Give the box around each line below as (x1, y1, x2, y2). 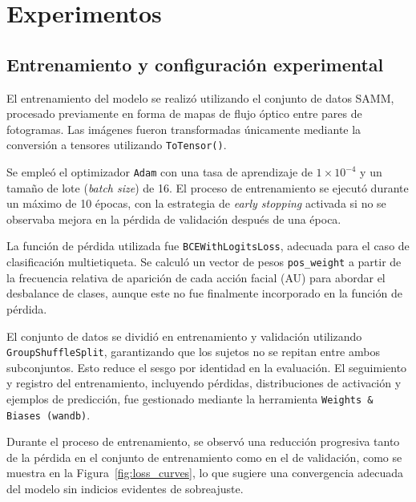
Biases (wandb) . (6, 406, 91, 423)
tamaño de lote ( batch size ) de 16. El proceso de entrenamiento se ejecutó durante (6, 179, 409, 196)
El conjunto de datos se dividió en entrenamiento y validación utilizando (6, 327, 362, 344)
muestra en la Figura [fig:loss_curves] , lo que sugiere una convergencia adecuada (6, 464, 404, 481)
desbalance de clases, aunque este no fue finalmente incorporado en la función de (6, 285, 402, 302)
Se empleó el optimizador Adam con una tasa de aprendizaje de (6, 164, 313, 180)
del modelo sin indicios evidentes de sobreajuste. (6, 480, 244, 497)
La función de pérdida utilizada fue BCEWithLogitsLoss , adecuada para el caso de (6, 237, 410, 254)
